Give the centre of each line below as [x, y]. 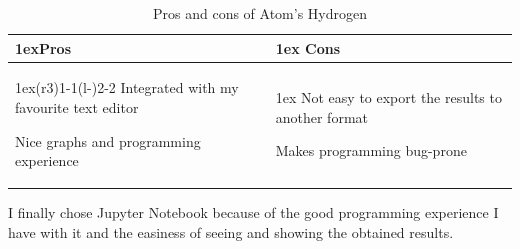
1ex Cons [308, 47]
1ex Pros [43, 47]
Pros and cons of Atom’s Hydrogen [259, 13]
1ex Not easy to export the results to [388, 97]
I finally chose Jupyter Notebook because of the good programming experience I [253, 212]
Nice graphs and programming [108, 140]
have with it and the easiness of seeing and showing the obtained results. [231, 231]
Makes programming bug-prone [371, 150]
